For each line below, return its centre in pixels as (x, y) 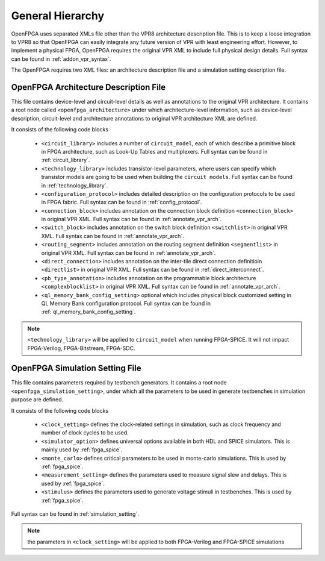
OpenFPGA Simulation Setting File (76, 368)
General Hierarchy (58, 16)
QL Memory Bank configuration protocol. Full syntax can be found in (126, 303)
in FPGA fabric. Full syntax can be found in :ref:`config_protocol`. (122, 202)
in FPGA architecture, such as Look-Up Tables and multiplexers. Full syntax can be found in (154, 151)
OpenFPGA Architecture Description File (88, 87)
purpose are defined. (37, 400)
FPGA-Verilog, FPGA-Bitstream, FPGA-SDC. (81, 348)
